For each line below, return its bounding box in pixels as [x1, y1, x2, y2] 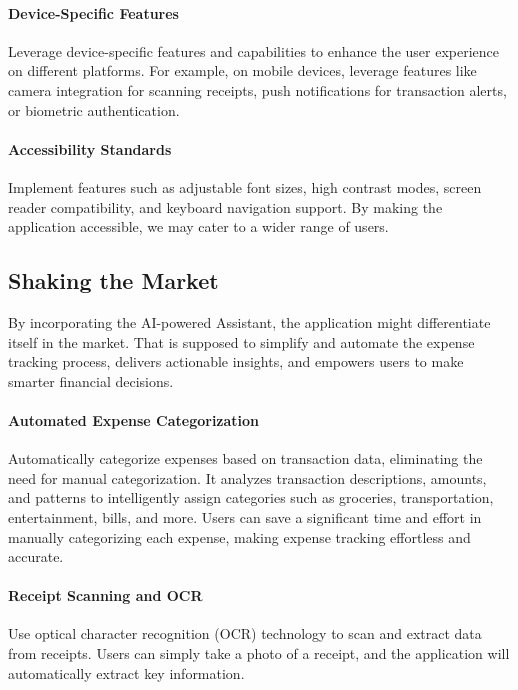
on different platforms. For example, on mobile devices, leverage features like [8, 60, 477, 81]
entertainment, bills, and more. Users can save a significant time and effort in [8, 506, 482, 527]
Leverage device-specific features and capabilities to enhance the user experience [8, 40, 499, 61]
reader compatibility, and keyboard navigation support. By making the [8, 196, 443, 217]
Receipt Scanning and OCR [8, 585, 203, 606]
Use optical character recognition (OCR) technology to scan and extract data [8, 623, 482, 644]
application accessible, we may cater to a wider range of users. [8, 216, 389, 237]
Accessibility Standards [8, 138, 172, 159]
